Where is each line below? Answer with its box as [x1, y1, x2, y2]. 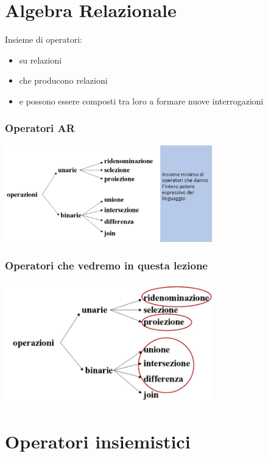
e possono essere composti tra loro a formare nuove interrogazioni [19, 94, 264, 107]
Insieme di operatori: [5, 33, 82, 46]
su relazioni [19, 53, 62, 66]
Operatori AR [5, 120, 75, 136]
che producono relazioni [19, 74, 108, 87]
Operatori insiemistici [5, 429, 191, 454]
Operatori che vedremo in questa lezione [5, 258, 208, 273]
